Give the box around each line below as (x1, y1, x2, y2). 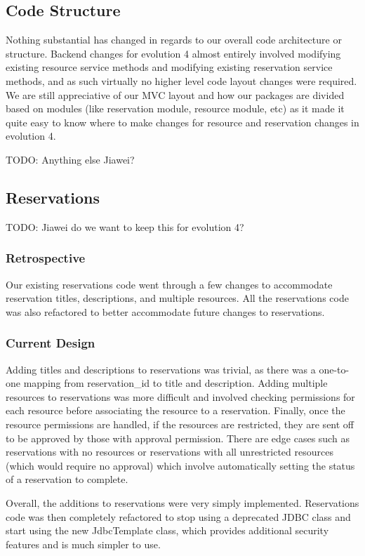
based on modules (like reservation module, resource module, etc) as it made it (6, 101, 345, 116)
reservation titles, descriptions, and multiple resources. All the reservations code (6, 291, 349, 305)
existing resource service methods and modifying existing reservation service (6, 60, 333, 74)
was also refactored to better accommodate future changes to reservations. (6, 304, 325, 319)
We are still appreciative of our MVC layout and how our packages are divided (6, 87, 345, 102)
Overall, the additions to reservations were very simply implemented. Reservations (6, 495, 359, 510)
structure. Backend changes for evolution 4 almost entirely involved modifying (6, 46, 341, 60)
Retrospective (6, 249, 86, 267)
